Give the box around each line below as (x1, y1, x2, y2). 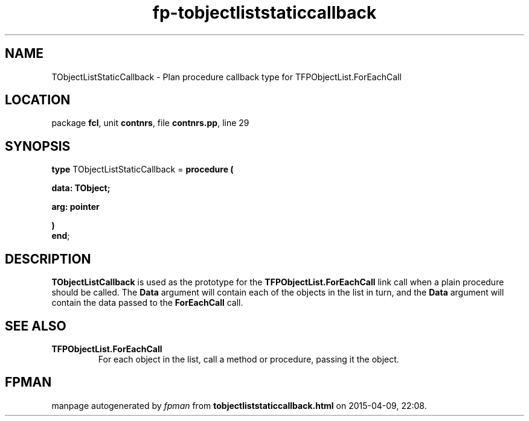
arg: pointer (51, 201, 100, 212)
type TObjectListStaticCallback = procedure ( (51, 164, 234, 175)
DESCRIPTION (5, 251, 91, 267)
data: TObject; (51, 183, 111, 194)
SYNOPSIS (5, 138, 71, 154)
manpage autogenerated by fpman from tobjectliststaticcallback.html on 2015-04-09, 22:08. (51, 400, 427, 411)
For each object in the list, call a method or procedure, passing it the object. (98, 353, 399, 364)
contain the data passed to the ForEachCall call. (51, 297, 243, 308)
